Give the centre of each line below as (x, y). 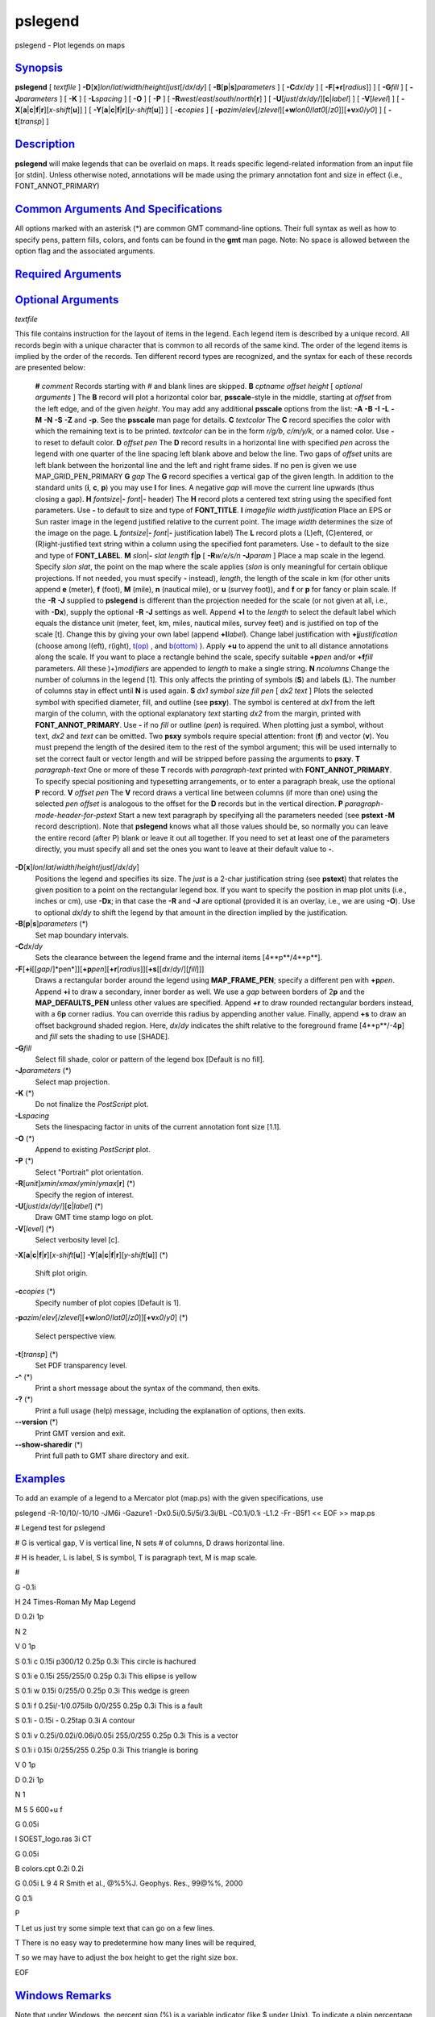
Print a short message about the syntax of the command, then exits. (148, 1389)
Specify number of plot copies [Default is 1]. (108, 1302)
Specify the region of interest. (85, 1195)
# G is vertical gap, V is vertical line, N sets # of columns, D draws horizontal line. (150, 1543)
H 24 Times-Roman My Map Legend (75, 1602)
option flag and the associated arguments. (85, 251)
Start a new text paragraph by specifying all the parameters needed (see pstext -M (256, 815)
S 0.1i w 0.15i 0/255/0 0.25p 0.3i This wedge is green (102, 1691)
